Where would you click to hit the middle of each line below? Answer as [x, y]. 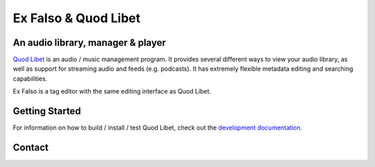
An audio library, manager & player [89, 43]
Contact [31, 147]
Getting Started [47, 111]
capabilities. [30, 78]
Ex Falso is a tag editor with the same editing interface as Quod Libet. [112, 91]
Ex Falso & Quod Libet [77, 18]
